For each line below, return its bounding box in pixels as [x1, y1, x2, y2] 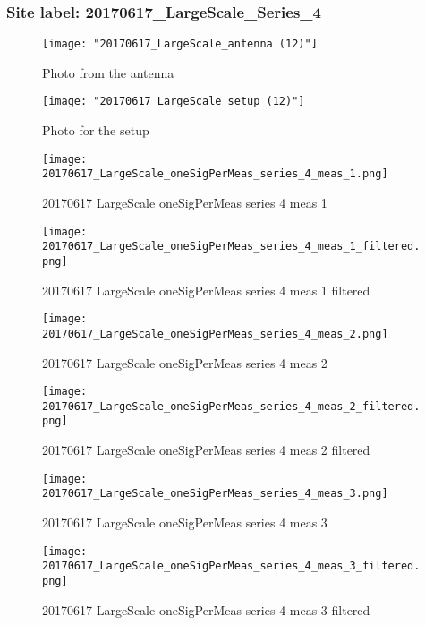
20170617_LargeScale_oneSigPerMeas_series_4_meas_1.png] [42, 167, 388, 181]
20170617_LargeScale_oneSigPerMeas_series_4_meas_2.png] [42, 327, 388, 340]
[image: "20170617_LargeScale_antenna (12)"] [42, 38, 318, 51]
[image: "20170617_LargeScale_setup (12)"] [42, 95, 305, 108]
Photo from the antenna [42, 63, 174, 81]
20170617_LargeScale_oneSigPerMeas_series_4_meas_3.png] [42, 487, 388, 501]
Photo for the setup [42, 121, 149, 140]
